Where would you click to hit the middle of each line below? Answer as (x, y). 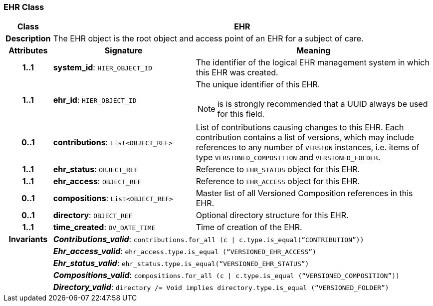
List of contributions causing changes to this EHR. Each (300, 128)
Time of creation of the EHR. (249, 227)
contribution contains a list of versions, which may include (305, 138)
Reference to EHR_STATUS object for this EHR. (278, 169)
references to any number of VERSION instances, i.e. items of (308, 148)
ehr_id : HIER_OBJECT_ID (95, 100)
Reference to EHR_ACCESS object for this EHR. (278, 181)
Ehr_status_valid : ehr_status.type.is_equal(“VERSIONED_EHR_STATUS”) (181, 263)
